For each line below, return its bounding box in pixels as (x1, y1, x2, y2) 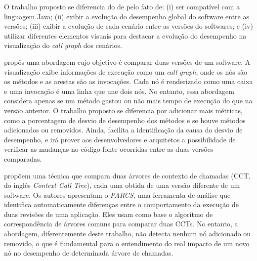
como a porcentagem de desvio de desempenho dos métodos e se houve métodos (4, 115, 246, 125)
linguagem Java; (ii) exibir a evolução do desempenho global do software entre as (4, 11, 249, 21)
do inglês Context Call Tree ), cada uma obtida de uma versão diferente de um (4, 180, 240, 190)
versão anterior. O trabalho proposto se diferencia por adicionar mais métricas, (4, 105, 243, 115)
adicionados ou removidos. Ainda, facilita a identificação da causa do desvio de (4, 125, 243, 135)
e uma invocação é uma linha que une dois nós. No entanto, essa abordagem (4, 86, 234, 96)
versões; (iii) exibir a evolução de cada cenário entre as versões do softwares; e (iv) (4, 21, 253, 31)
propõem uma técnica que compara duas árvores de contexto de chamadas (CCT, (4, 170, 251, 180)
